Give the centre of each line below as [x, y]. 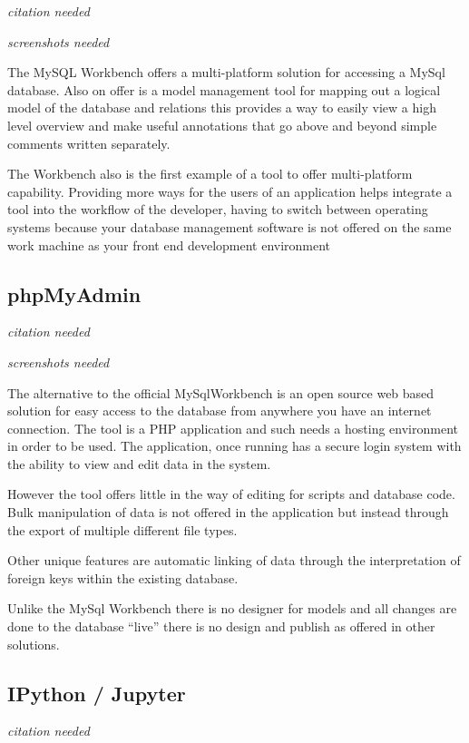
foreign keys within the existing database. [123, 577]
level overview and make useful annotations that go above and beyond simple [222, 125]
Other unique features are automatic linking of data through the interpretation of [234, 560]
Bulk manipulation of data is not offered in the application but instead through [228, 512]
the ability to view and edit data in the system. [139, 463]
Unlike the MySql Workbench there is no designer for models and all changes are [232, 608]
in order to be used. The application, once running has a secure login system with [234, 446]
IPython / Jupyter [97, 693]
